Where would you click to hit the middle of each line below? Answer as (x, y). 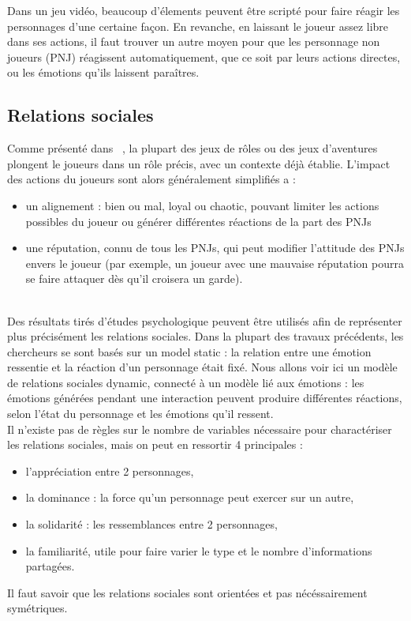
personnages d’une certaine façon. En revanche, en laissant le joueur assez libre (198, 26)
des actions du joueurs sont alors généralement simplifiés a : (151, 179)
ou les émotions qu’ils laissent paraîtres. (103, 72)
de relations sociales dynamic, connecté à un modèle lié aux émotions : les (186, 382)
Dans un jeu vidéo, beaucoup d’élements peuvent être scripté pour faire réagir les (204, 10)
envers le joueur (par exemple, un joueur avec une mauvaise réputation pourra (215, 263)
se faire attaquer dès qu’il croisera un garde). (134, 279)
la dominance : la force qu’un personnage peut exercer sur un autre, (190, 497)
